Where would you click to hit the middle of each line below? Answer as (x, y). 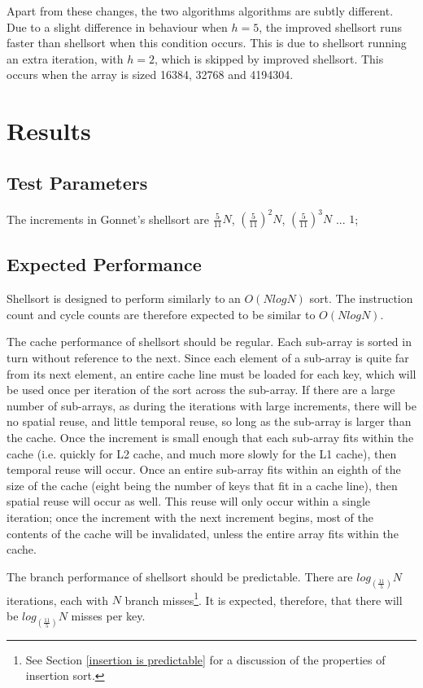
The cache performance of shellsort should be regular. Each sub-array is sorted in (209, 342)
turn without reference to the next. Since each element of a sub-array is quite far (208, 358)
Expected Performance (104, 264)
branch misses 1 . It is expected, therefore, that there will (264, 598)
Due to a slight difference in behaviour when (117, 26)
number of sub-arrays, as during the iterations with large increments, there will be (211, 405)
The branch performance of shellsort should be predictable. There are (180, 576)
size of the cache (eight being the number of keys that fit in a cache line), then (202, 485)
